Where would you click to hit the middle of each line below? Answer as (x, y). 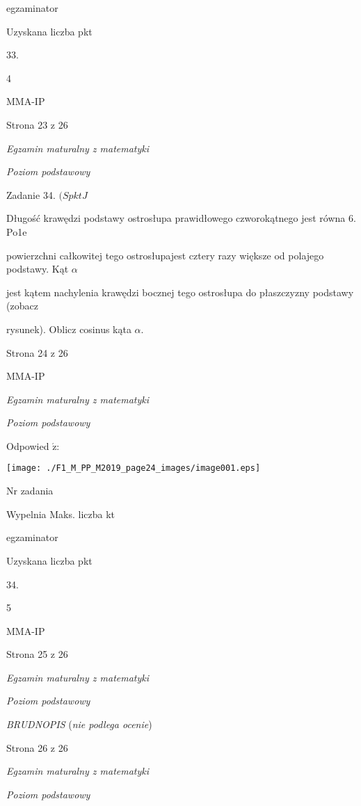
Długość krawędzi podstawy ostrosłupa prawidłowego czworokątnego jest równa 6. (181, 218)
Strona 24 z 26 (37, 352)
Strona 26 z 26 (37, 747)
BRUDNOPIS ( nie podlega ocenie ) (79, 724)
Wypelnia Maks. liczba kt (61, 514)
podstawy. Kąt (38, 269)
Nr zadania (30, 491)
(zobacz (22, 306)
